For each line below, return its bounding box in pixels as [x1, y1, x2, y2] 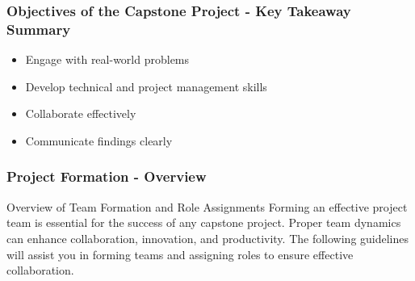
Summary [6, 19, 71, 39]
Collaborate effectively [25, 105, 136, 122]
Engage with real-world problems [25, 51, 190, 68]
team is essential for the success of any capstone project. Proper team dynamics [6, 214, 401, 231]
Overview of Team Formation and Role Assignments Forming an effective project [6, 198, 408, 215]
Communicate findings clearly [25, 132, 173, 149]
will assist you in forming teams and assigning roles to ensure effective [6, 245, 354, 262]
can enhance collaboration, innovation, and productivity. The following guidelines [6, 229, 409, 246]
